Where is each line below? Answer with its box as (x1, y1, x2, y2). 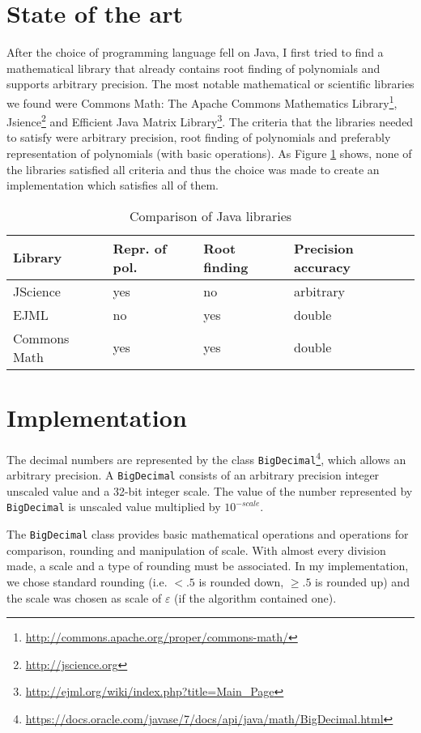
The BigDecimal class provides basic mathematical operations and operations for (6, 526, 409, 543)
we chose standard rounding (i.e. (6, 573, 168, 590)
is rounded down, (198, 573, 284, 590)
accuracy (294, 257, 351, 276)
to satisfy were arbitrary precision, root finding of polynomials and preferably (6, 129, 391, 146)
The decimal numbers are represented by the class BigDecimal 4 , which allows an (6, 448, 406, 467)
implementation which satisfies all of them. (6, 177, 219, 194)
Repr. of (113, 238, 167, 258)
